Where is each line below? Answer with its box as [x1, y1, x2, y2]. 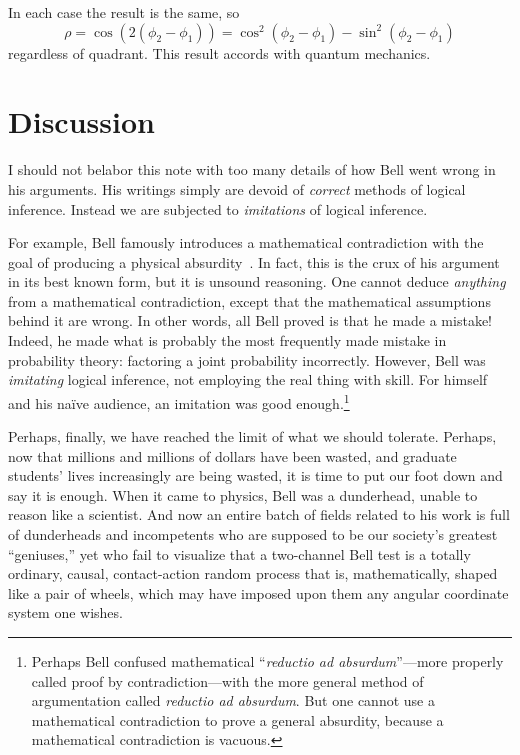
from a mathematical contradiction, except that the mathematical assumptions [8, 290, 491, 311]
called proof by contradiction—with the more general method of [31, 670, 424, 691]
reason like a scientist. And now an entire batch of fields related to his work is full [8, 504, 510, 525]
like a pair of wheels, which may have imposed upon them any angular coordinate [8, 582, 509, 603]
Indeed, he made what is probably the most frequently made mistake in [8, 330, 447, 351]
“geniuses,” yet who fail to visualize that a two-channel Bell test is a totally [8, 543, 471, 564]
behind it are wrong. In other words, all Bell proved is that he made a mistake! [8, 310, 492, 331]
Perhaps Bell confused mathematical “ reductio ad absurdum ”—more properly [31, 651, 504, 672]
